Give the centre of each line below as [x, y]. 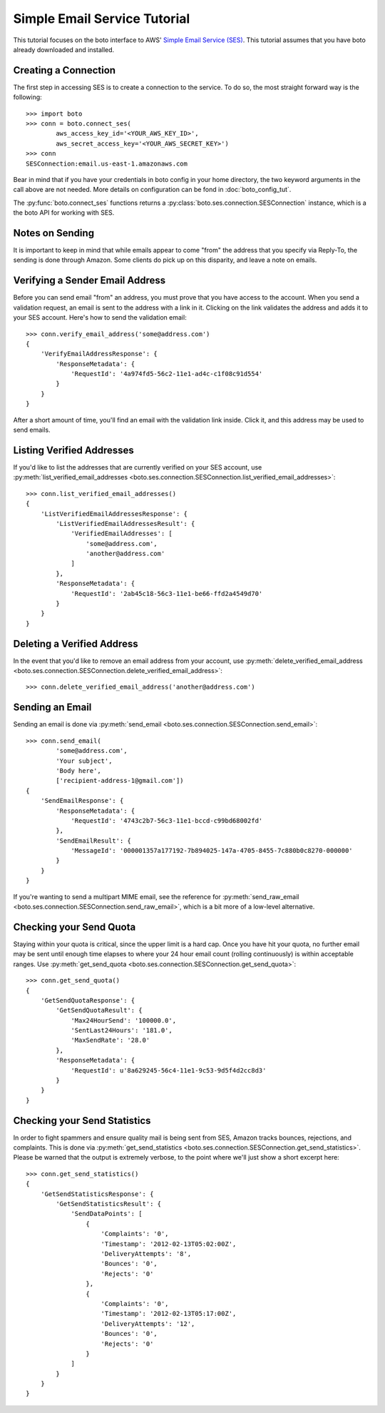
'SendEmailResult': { [94, 841]
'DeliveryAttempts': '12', [148, 1323]
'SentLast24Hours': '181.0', [122, 1030]
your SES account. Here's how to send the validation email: [100, 318]
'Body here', [78, 770]
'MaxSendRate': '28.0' [111, 1040]
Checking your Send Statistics [82, 1120]
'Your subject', [84, 761]
